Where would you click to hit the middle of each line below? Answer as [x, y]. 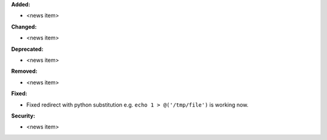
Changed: [24, 27]
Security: [23, 116]
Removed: [24, 71]
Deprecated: [27, 49]
